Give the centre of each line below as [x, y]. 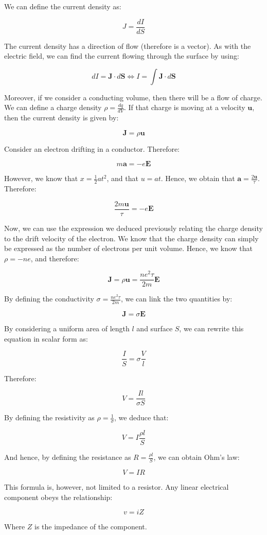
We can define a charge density [53, 107]
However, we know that [41, 178]
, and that [122, 178]
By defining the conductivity [49, 299]
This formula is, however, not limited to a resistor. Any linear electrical [117, 486]
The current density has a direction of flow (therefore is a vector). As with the [128, 46]
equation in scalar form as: [46, 338]
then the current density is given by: [61, 118]
